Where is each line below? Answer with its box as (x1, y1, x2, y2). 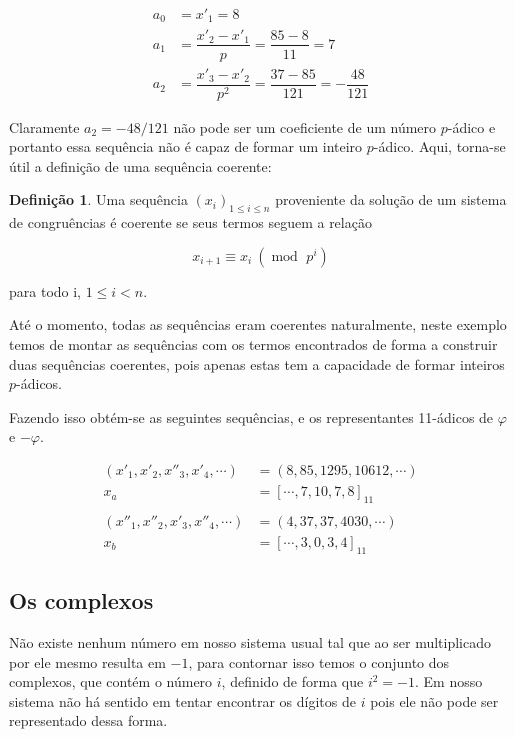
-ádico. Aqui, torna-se (373, 136, 506, 157)
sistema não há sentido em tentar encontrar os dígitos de (9, 690, 356, 711)
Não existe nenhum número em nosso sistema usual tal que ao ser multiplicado (9, 631, 492, 652)
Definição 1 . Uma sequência (9, 189, 188, 210)
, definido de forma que (221, 671, 364, 692)
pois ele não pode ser (370, 690, 499, 711)
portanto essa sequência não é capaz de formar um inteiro (9, 136, 363, 157)
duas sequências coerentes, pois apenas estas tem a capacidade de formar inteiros (9, 353, 505, 374)
